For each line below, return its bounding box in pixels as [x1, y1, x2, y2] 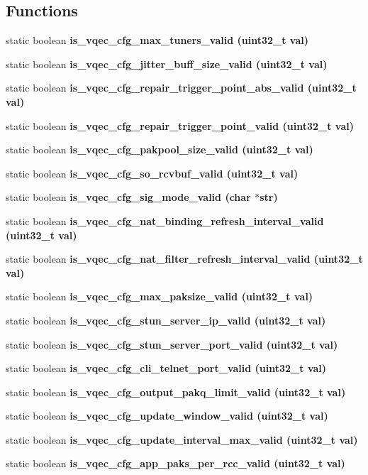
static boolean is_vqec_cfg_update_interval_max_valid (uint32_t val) [6, 432, 358, 447]
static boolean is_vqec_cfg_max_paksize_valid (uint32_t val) [6, 289, 313, 304]
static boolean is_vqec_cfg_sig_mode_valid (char [6, 190, 251, 204]
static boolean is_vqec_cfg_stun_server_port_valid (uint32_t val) [6, 337, 338, 351]
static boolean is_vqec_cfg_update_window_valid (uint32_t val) [6, 408, 328, 423]
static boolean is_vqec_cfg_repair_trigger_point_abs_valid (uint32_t [6, 80, 357, 95]
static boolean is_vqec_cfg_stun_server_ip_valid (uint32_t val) [6, 312, 326, 327]
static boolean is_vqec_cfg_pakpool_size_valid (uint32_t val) [6, 142, 313, 157]
